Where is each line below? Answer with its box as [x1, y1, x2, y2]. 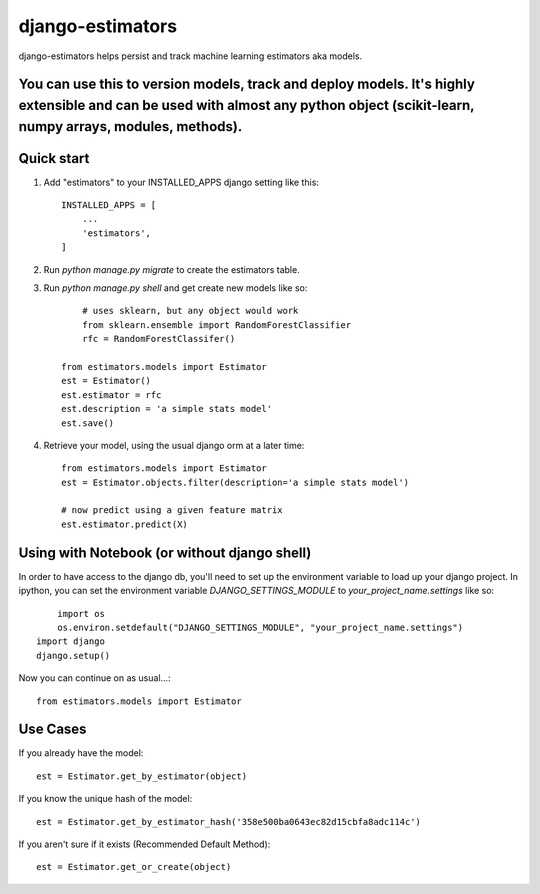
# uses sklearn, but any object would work [81, 305, 299, 317]
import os [56, 608, 105, 619]
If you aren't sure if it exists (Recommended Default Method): [18, 838, 271, 850]
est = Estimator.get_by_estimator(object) [36, 770, 248, 782]
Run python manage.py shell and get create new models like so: [43, 282, 308, 294]
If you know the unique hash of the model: [18, 793, 193, 805]
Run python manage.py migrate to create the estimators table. [43, 263, 300, 275]
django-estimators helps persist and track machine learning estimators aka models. [18, 50, 363, 62]
